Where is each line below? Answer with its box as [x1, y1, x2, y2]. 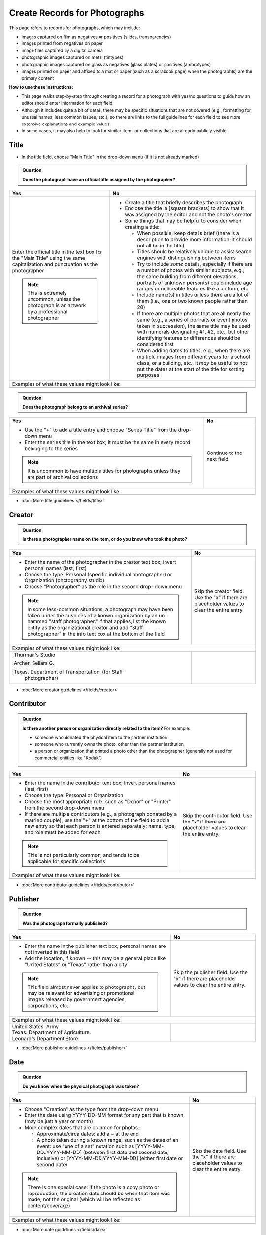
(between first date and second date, [83, 1149, 169, 1156]
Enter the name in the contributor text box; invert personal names [24, 780, 176, 786]
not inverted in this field [24, 949, 79, 955]
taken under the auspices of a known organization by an [27, 612, 158, 619]
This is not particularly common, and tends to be [27, 851, 140, 858]
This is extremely [27, 289, 67, 296]
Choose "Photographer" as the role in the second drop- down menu [24, 583, 182, 590]
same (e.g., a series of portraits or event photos [137, 316, 248, 323]
